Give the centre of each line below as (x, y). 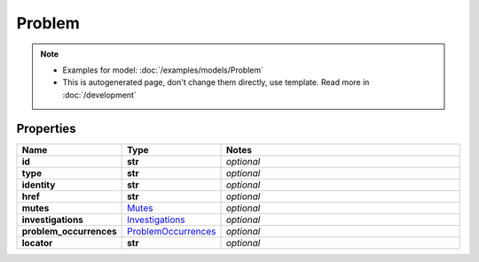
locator (37, 243)
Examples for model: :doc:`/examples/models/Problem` (163, 70)
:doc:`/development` (99, 95)
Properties (46, 128)
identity (39, 184)
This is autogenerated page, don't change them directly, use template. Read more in (216, 82)
